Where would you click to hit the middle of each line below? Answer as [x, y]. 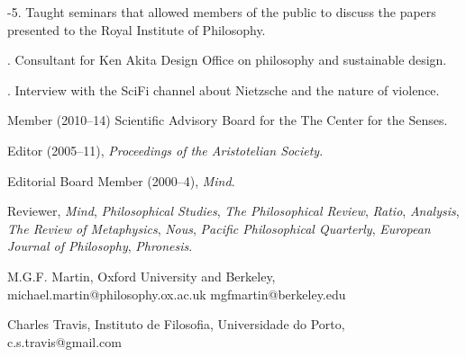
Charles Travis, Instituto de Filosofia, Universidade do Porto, [176, 324]
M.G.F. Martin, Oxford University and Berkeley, [142, 276]
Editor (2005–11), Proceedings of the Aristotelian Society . [165, 150]
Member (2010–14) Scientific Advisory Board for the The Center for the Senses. [228, 120]
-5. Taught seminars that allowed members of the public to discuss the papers [222, 12]
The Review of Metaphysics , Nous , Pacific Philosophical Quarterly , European [219, 228]
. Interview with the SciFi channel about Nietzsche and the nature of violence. [224, 89]
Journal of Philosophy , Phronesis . [100, 246]
